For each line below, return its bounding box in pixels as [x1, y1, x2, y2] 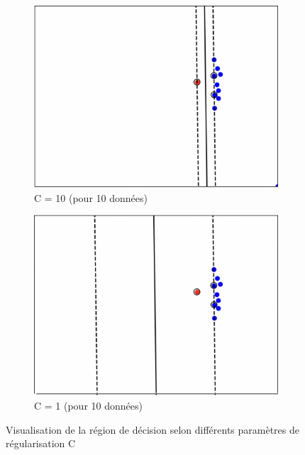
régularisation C [6, 436, 76, 451]
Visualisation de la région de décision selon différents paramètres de [6, 422, 299, 437]
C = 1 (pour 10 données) [34, 398, 143, 413]
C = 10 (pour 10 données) [34, 190, 148, 205]
